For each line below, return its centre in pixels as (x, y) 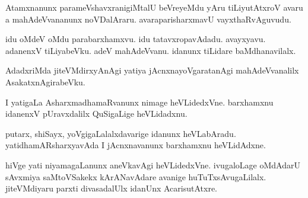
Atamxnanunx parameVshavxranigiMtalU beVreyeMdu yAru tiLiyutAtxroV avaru (154, 7)
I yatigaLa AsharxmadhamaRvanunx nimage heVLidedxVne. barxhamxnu (139, 102)
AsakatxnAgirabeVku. (45, 82)
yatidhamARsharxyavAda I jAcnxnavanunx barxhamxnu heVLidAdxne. (136, 145)
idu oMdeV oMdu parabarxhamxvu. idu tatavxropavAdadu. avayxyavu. (136, 39)
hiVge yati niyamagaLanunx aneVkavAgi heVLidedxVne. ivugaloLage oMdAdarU (153, 165)
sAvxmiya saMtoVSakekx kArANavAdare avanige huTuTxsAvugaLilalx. (136, 176)
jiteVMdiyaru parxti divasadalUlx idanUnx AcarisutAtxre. (111, 188)
